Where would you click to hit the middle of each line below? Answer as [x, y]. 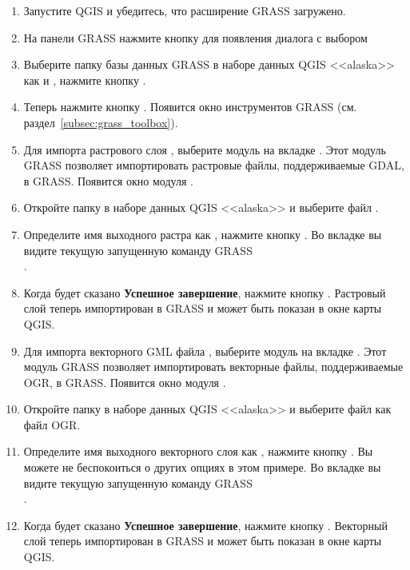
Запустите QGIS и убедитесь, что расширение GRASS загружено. [185, 10]
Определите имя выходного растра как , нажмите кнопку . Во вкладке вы [203, 234]
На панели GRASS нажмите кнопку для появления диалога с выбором [195, 37]
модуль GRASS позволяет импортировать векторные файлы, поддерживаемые [213, 367]
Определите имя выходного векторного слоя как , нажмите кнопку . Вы [198, 451]
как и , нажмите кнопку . [85, 80]
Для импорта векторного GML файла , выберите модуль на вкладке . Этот [205, 351]
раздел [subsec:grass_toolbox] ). [101, 122]
